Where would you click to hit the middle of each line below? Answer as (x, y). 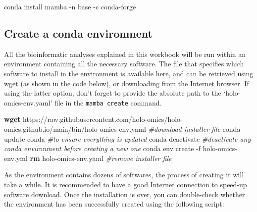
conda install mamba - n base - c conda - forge (70, 6)
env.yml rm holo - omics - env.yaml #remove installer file (88, 158)
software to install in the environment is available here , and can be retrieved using (129, 73)
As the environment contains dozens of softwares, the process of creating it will (124, 175)
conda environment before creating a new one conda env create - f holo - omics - (121, 148)
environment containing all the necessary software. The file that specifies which (124, 64)
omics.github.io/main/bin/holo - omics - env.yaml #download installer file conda (122, 129)
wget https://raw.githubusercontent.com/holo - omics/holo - (93, 119)
